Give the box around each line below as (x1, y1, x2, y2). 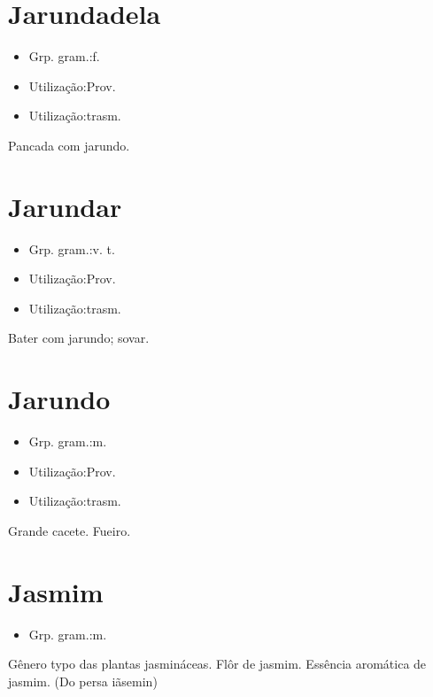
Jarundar (8, 188, 122, 224)
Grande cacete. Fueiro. (8, 521, 131, 539)
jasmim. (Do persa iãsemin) (8, 671, 158, 690)
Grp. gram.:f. (28, 47, 100, 66)
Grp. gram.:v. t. (28, 239, 115, 258)
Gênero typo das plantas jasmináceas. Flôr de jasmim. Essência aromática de (8, 654, 427, 673)
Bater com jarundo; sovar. (8, 329, 150, 347)
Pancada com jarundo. (8, 136, 130, 154)
